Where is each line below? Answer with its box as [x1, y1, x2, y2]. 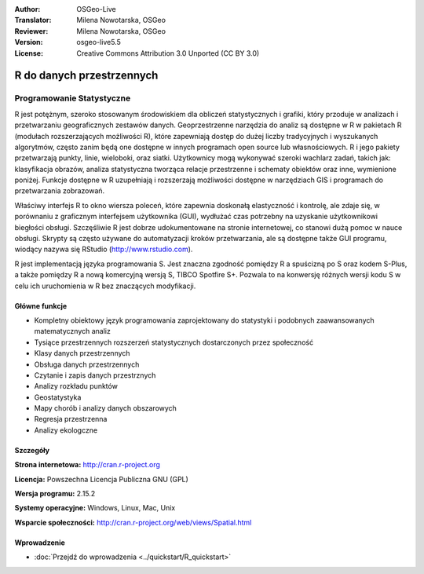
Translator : [14, 16, 52, 25]
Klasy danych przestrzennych [34, 349, 130, 358]
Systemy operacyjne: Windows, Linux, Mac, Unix [14, 503, 176, 513]
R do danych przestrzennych [14, 69, 159, 82]
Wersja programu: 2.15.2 [14, 489, 96, 499]
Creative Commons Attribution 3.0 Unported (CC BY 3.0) [76, 48, 260, 58]
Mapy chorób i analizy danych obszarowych [34, 404, 177, 413]
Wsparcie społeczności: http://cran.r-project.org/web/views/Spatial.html [14, 517, 252, 527]
